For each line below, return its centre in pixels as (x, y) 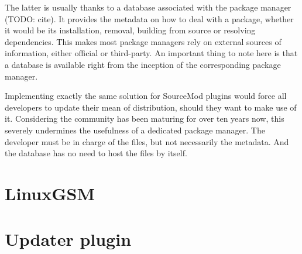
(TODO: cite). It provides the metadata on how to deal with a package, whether (149, 18)
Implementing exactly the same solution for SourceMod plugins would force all (146, 96)
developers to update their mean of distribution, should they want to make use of (151, 107)
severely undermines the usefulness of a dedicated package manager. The (135, 130)
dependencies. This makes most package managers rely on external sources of (143, 41)
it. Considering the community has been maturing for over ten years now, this (145, 119)
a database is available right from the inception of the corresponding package (143, 64)
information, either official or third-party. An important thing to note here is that (151, 53)
